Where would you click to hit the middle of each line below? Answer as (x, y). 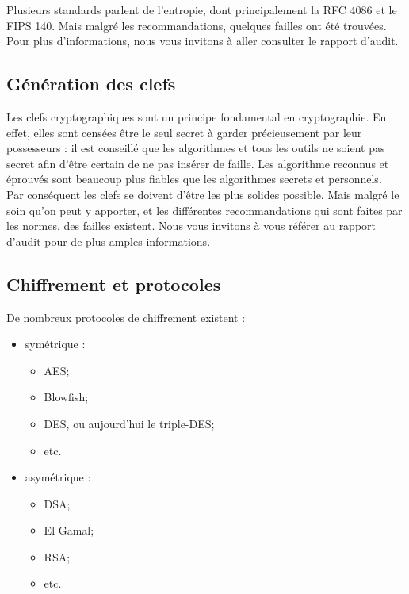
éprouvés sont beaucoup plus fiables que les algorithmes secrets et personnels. (194, 179)
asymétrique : (58, 477)
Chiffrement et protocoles (114, 284)
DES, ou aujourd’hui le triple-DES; (129, 423)
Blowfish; (66, 397)
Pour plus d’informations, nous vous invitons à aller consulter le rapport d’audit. (203, 41)
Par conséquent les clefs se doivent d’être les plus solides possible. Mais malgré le (203, 194)
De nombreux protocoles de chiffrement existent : (126, 317)
